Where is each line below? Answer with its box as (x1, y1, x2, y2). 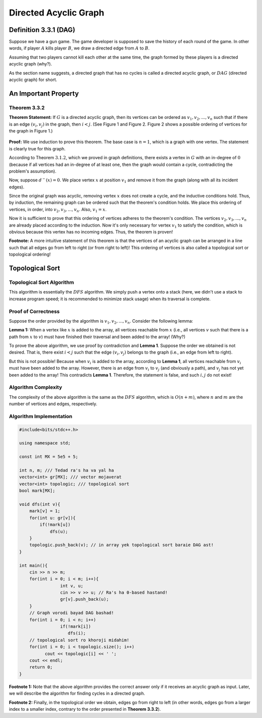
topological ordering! (9, 251, 51, 257)
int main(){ (19, 563, 48, 568)
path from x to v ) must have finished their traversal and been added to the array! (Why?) (9, 334, 186, 340)
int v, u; (60, 583, 83, 588)
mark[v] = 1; (29, 508, 61, 514)
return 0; (29, 665, 53, 670)
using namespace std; (19, 441, 71, 446)
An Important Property (9, 89, 79, 98)
